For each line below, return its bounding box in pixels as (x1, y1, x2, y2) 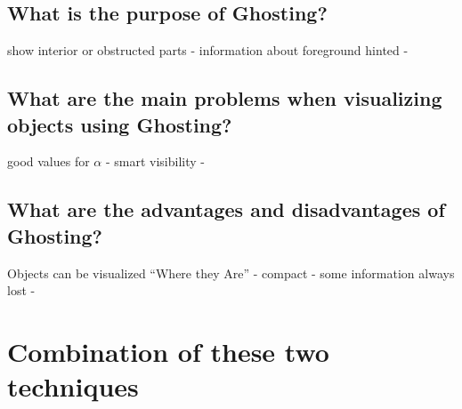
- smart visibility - (105, 152, 205, 171)
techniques (7, 368, 139, 405)
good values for (7, 152, 90, 171)
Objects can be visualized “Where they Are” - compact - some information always (7, 263, 455, 282)
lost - (7, 281, 36, 300)
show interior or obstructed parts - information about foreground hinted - (7, 41, 409, 60)
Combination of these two (7, 333, 329, 369)
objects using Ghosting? (7, 110, 232, 138)
